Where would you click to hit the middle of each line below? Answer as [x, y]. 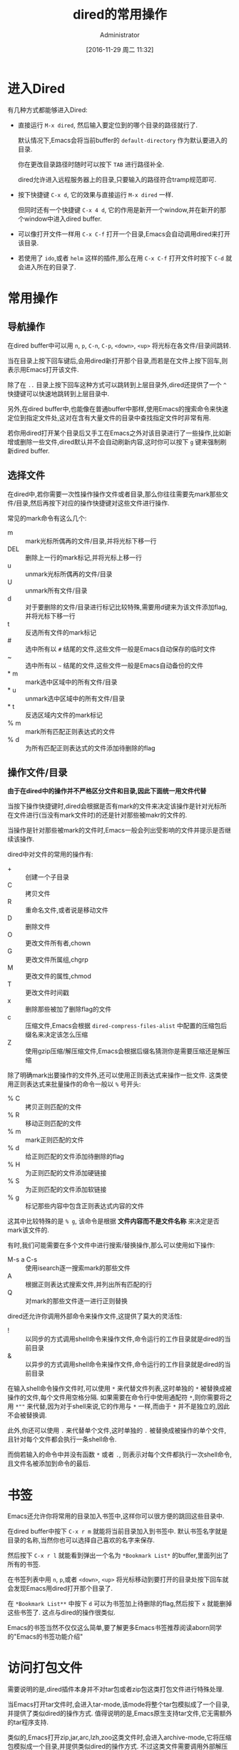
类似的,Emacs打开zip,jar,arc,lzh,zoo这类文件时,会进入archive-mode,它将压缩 [119, 1738]
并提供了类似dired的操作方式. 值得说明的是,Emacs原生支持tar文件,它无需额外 [120, 1714]
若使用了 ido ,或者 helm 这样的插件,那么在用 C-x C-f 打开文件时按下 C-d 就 [125, 258]
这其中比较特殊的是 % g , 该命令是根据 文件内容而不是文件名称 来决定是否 [113, 1221]
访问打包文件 [45, 1668]
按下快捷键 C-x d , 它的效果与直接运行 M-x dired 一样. [95, 194]
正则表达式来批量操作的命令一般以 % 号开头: [77, 1084]
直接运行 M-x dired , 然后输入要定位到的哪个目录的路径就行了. [108, 125]
